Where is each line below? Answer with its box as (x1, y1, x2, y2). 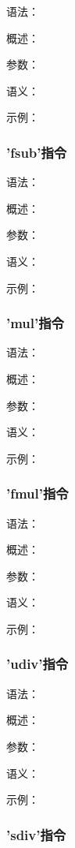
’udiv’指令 (6, 654, 69, 674)
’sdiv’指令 (6, 824, 66, 844)
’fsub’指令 (6, 142, 67, 162)
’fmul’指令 (6, 484, 69, 503)
